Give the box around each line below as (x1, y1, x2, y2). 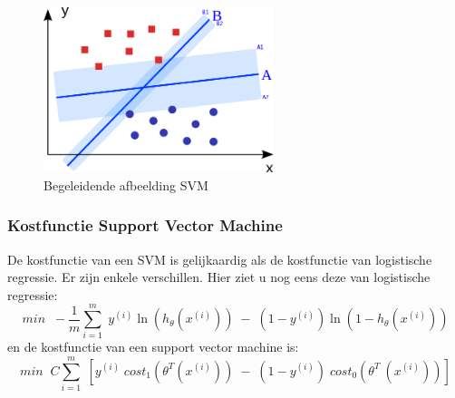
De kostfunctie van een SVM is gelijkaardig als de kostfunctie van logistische (7, 249, 432, 268)
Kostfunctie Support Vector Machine (7, 214, 283, 237)
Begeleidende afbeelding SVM (44, 175, 208, 194)
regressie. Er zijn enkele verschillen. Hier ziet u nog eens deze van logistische (7, 267, 431, 286)
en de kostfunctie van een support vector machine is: (7, 337, 299, 356)
